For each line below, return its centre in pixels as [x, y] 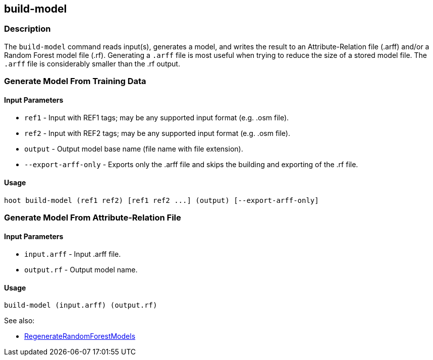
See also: [19, 321]
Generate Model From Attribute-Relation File [93, 217]
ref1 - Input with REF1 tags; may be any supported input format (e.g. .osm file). [157, 118]
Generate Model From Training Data [75, 81]
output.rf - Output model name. [81, 270]
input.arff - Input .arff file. [73, 254]
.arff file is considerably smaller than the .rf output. [92, 63]
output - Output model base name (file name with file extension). [134, 149]
